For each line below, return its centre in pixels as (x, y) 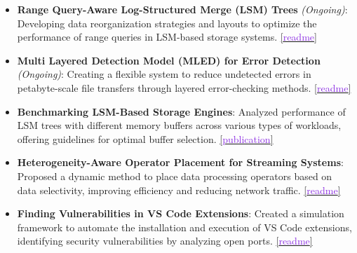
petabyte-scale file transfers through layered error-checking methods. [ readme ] (184, 87)
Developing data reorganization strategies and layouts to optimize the (167, 23)
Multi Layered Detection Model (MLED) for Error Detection (169, 60)
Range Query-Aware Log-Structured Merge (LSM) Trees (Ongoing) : (182, 9)
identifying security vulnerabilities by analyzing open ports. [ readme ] (165, 241)
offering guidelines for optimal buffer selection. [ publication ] (145, 138)
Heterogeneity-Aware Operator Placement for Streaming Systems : (180, 162)
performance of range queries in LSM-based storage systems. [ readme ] (167, 37)
